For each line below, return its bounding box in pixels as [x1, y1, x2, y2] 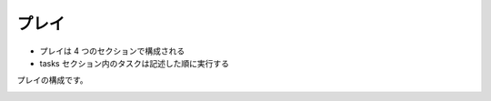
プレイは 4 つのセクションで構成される [39, 45, 185, 56]
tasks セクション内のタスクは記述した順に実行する [39, 57, 229, 68]
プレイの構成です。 [16, 75, 88, 86]
